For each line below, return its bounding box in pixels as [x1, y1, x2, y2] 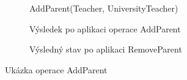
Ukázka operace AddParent [5, 63, 108, 76]
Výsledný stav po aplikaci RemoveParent [29, 43, 182, 56]
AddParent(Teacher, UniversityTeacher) [29, 2, 178, 14]
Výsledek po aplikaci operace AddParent [29, 22, 181, 35]
